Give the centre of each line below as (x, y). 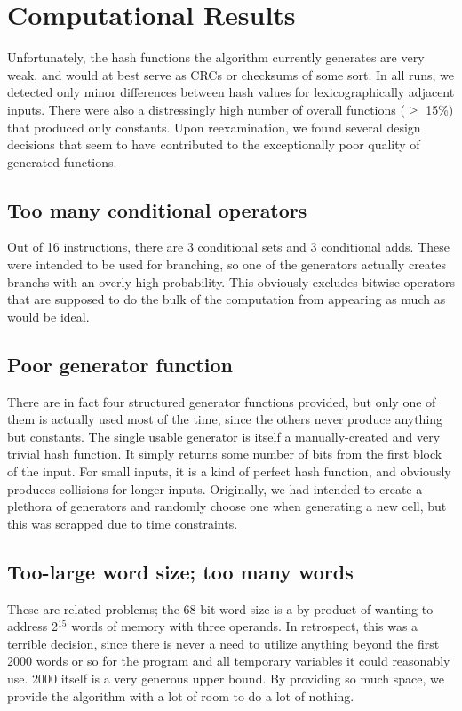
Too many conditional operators (157, 209)
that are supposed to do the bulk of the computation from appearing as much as (227, 299)
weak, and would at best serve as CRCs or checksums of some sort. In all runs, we (231, 74)
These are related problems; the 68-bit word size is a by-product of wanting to (220, 608)
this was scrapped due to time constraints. (123, 523)
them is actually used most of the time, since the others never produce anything (225, 419)
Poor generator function (120, 364)
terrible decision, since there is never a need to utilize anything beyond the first (223, 643)
